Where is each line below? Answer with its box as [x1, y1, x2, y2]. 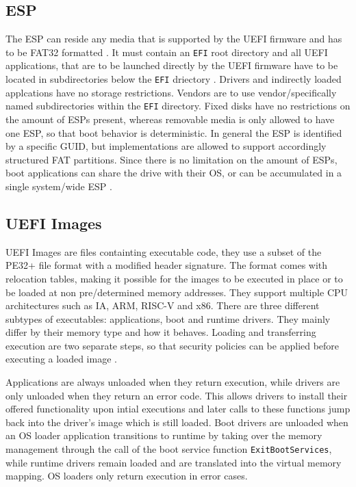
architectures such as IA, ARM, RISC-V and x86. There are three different [5, 298, 320, 313]
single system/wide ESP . [5, 179, 112, 193]
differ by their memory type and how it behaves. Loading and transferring [5, 325, 316, 339]
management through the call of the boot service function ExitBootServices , [5, 442, 332, 456]
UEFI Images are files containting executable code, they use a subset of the [5, 244, 322, 259]
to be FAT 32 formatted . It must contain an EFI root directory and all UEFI [5, 44, 328, 59]
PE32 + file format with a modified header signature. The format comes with [5, 258, 328, 272]
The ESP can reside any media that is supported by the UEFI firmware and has [5, 31, 342, 46]
